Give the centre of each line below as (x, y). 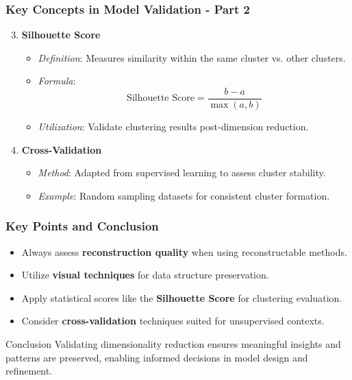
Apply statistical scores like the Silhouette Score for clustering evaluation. (182, 297)
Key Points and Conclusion (82, 226)
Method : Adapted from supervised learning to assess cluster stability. (182, 173)
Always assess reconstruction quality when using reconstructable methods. (184, 251)
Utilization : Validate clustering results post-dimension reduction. (173, 127)
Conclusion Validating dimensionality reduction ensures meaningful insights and (173, 344)
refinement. (29, 371)
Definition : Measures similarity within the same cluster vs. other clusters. (192, 57)
